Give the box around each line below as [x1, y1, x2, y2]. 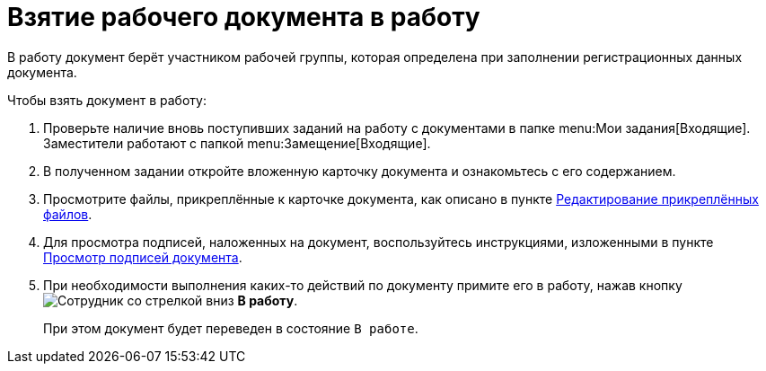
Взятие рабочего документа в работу [7, 2, 480, 32]
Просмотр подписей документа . [43, 249, 242, 265]
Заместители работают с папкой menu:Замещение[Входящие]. [43, 135, 431, 151]
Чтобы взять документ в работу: [7, 92, 207, 108]
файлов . [43, 206, 92, 222]
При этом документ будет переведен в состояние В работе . [43, 320, 418, 336]
